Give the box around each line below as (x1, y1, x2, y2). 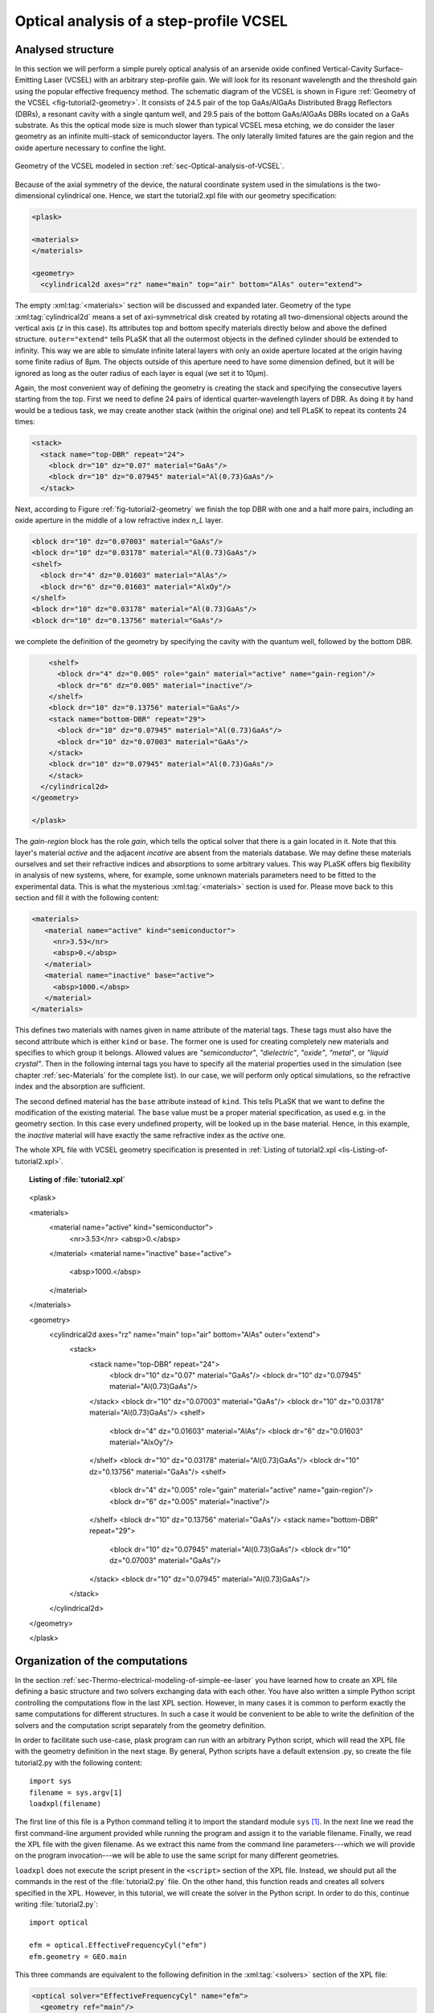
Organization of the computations (14, 1654, 188, 1668)
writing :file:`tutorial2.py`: (14, 1899, 98, 1909)
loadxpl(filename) (29, 1799, 102, 1808)
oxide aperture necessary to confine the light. (14, 143, 166, 152)
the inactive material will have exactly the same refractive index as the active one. (14, 1130, 286, 1139)
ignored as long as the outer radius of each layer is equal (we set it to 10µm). (14, 368, 268, 378)
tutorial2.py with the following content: (14, 1758, 142, 1767)
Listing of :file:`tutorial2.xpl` (29, 1174, 126, 1184)
